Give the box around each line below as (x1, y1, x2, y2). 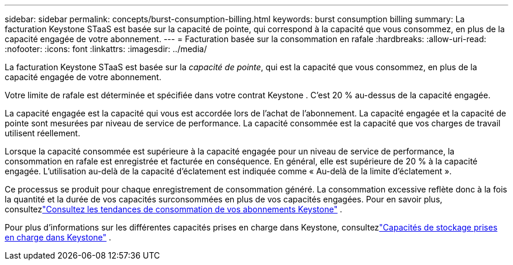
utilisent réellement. (5, 128, 80, 138)
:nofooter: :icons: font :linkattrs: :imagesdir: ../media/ (5, 44, 207, 54)
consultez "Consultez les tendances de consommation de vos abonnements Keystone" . (5, 204, 343, 214)
